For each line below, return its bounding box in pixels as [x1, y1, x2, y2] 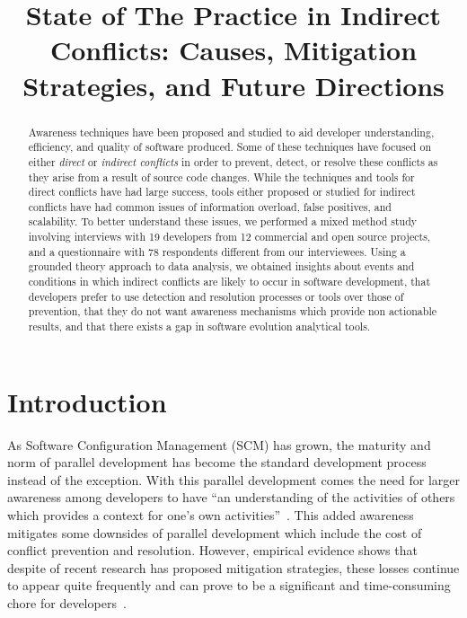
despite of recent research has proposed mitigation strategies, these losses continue [7, 558, 460, 577]
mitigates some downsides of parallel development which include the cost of [7, 523, 422, 542]
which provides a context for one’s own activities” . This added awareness [7, 506, 414, 525]
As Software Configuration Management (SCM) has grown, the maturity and [7, 435, 431, 454]
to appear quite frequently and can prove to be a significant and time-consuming [7, 576, 451, 595]
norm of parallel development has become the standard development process [7, 453, 427, 472]
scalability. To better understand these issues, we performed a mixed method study [28, 214, 418, 229]
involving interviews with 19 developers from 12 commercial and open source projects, [28, 229, 431, 244]
